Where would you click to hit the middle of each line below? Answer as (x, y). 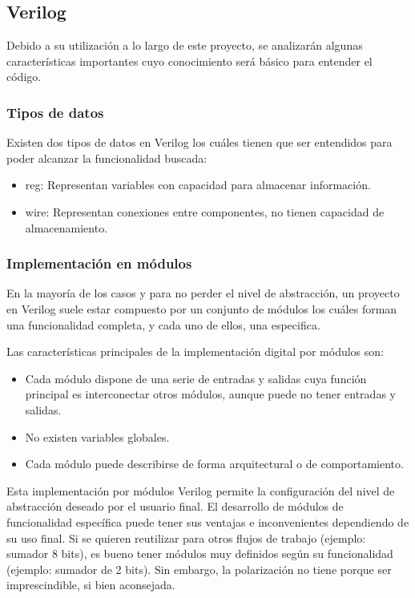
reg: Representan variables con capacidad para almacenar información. (198, 185)
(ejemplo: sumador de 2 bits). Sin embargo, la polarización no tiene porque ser (199, 569)
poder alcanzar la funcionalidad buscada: (107, 158)
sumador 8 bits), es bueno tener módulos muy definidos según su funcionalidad (200, 554)
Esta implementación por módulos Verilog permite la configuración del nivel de (201, 490)
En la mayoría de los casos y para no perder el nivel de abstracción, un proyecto (203, 293)
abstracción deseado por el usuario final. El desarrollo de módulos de (175, 506)
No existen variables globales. (97, 436)
